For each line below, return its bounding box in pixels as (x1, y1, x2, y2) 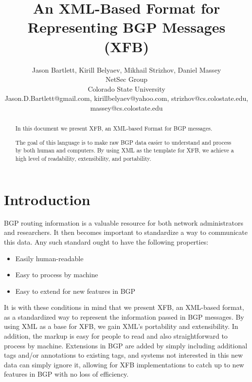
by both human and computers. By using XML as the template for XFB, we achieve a (15, 146, 234, 154)
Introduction (4, 189, 90, 209)
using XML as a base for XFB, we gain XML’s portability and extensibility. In (4, 321, 238, 331)
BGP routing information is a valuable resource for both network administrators (4, 217, 243, 228)
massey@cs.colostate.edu (90, 102, 163, 113)
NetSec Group (105, 74, 148, 84)
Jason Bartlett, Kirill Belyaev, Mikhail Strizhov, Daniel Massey (32, 64, 221, 75)
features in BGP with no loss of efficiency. (4, 369, 129, 379)
